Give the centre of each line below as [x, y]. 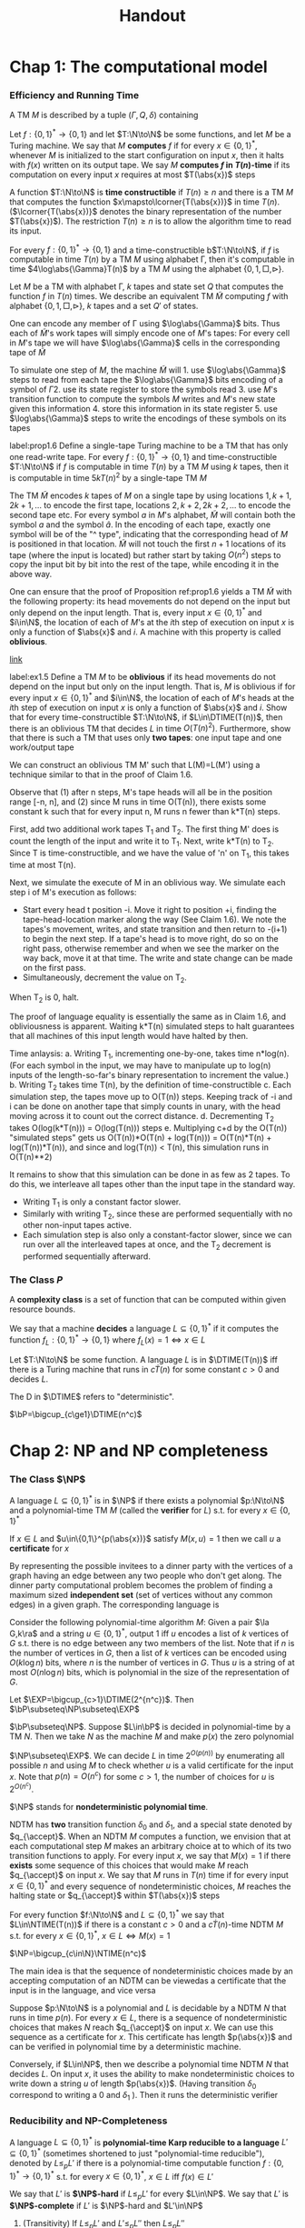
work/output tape [42, 747]
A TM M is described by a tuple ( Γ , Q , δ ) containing [104, 115]
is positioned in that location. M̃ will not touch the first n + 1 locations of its [148, 544]
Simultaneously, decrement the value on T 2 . [105, 978]
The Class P [36, 1280]
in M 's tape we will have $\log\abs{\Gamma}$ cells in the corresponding [145, 343]
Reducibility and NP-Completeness [89, 2121]
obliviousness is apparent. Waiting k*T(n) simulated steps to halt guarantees [152, 1026]
